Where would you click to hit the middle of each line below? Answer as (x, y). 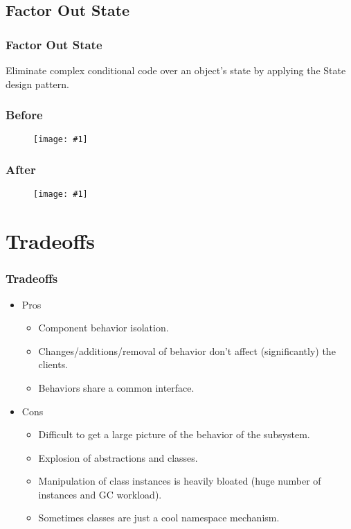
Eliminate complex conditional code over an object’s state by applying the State (176, 70)
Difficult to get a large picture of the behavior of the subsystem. (174, 434)
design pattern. (37, 84)
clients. (53, 364)
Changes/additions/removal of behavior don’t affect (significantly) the (187, 350)
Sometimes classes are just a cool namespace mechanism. (159, 518)
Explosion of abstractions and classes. (118, 457)
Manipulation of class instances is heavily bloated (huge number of (180, 481)
